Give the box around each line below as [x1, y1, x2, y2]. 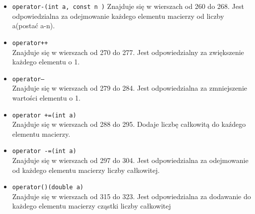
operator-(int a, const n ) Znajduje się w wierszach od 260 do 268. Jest [12, 1, 244, 11]
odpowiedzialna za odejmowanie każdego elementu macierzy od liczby [12, 10, 224, 21]
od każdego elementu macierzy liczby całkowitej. [12, 164, 160, 175]
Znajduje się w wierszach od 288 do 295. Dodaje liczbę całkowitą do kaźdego [12, 119, 246, 129]
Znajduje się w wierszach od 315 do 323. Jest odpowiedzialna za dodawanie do [12, 191, 251, 201]
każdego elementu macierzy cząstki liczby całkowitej [12, 201, 171, 211]
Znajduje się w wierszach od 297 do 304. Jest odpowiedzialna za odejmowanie [12, 155, 249, 165]
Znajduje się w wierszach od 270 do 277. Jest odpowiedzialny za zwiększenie [12, 47, 244, 57]
